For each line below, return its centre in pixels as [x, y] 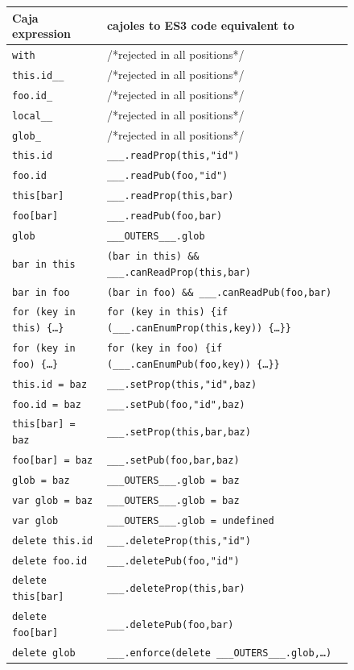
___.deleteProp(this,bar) [176, 589]
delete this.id [53, 541]
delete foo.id [50, 561]
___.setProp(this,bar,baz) [179, 433]
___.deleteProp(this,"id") [179, 541]
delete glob [44, 653]
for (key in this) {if [167, 312]
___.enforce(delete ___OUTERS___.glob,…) [219, 653]
